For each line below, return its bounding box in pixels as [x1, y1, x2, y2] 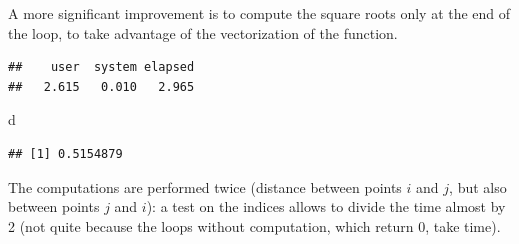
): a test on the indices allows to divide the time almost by [146, 196, 506, 217]
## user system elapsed [8, 60, 195, 75]
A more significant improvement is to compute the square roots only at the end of [8, 3, 511, 23]
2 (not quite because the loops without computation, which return [8, 215, 414, 236]
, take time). [425, 215, 501, 236]
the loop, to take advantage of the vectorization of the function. [8, 22, 398, 43]
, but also [449, 176, 507, 197]
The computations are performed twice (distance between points [8, 176, 402, 197]
